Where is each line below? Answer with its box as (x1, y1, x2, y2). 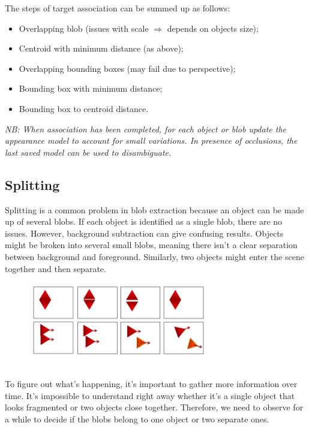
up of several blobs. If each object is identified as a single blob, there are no (5, 215, 283, 228)
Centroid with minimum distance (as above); (19, 42, 184, 55)
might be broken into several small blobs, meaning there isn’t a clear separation (5, 238, 298, 251)
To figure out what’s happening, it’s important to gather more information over (5, 377, 298, 390)
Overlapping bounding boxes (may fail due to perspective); (19, 62, 236, 74)
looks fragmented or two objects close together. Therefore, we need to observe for (5, 401, 304, 413)
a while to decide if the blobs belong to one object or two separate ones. (5, 412, 269, 425)
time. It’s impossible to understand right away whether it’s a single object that (5, 389, 295, 401)
